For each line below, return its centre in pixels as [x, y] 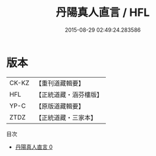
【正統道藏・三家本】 [66, 117]
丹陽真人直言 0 [34, 147]
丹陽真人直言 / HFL [103, 13]
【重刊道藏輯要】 [60, 83]
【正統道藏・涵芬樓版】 [69, 94]
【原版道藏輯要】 [60, 106]
